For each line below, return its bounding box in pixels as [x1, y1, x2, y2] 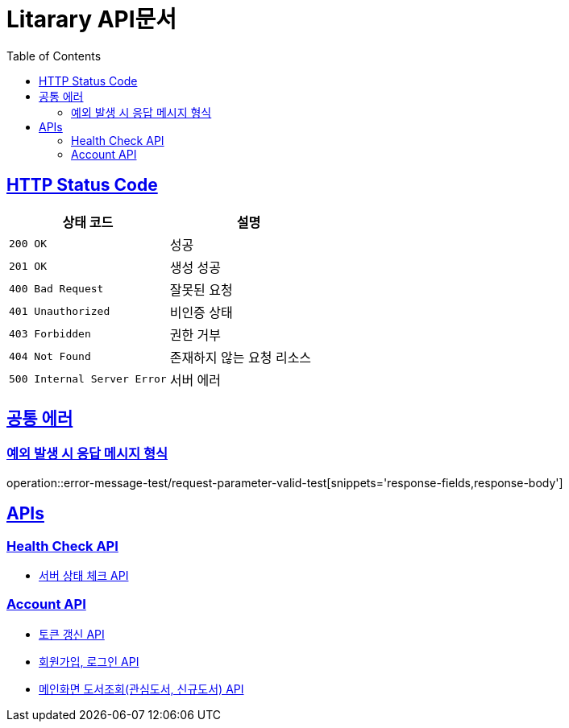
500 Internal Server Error [9, 373, 167, 386]
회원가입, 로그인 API [39, 654, 139, 668]
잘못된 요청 [169, 281, 233, 298]
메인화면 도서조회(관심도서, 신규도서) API [39, 681, 244, 696]
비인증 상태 [169, 304, 233, 321]
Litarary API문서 [6, 6, 177, 33]
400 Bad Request [9, 283, 104, 296]
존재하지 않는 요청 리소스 [169, 349, 312, 366]
